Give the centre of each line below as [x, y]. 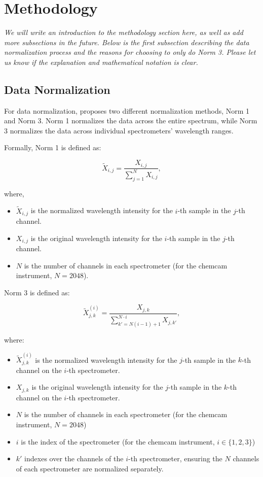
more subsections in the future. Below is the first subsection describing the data [127, 42]
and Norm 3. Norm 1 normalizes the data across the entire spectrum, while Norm [131, 121]
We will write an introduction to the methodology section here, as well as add [124, 32]
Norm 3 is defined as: [37, 292]
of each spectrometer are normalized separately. [90, 468]
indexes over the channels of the [74, 458]
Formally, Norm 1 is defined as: [53, 147]
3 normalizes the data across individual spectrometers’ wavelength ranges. [119, 130]
